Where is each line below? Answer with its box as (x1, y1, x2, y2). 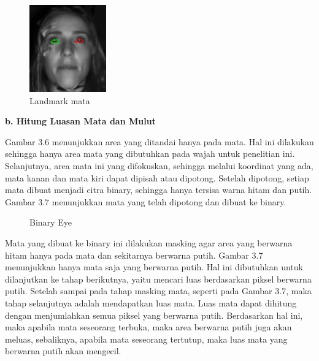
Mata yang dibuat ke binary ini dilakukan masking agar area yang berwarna (5, 236, 293, 249)
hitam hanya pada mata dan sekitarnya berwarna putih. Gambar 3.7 (5, 248, 263, 261)
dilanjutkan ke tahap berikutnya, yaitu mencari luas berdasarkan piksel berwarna (5, 272, 312, 285)
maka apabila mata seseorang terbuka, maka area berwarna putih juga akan (5, 321, 292, 333)
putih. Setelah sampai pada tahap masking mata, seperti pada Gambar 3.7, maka (5, 284, 312, 297)
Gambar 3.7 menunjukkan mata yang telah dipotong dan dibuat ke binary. (5, 195, 286, 208)
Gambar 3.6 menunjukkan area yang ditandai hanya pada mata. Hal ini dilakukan (5, 135, 314, 148)
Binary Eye (29, 216, 72, 229)
